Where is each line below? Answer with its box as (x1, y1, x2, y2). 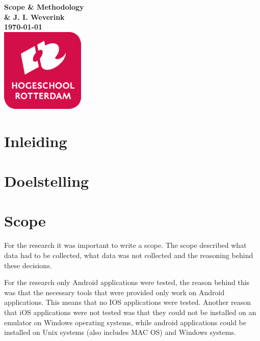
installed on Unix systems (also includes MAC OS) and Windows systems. (4, 327, 236, 337)
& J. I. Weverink (4, 11, 65, 22)
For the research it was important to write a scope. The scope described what (4, 240, 247, 250)
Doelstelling (4, 170, 89, 191)
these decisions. (4, 260, 52, 270)
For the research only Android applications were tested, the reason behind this (4, 277, 250, 288)
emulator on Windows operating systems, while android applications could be (4, 317, 246, 327)
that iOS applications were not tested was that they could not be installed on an (4, 306, 256, 317)
